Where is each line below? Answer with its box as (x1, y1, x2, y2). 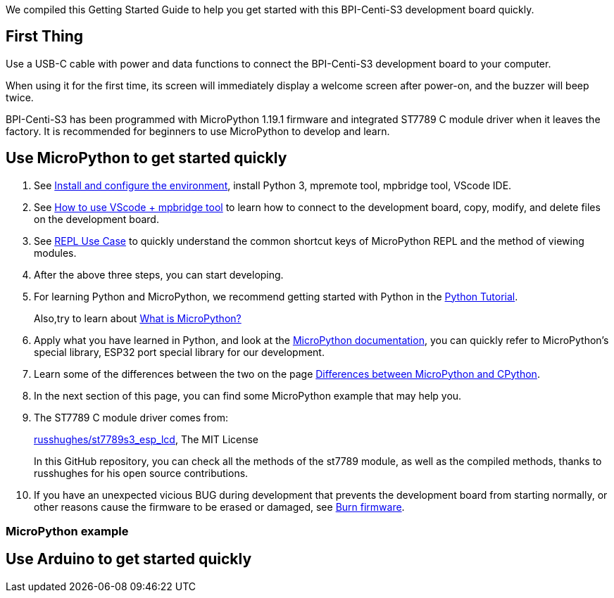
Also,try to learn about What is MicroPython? (34, 312, 242, 324)
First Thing (6, 27, 84, 46)
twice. (6, 91, 34, 103)
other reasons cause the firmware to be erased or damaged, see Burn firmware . (34, 500, 405, 513)
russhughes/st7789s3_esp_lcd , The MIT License (34, 433, 259, 445)
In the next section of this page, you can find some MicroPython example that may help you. (34, 389, 462, 402)
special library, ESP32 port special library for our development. (34, 345, 325, 358)
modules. (34, 246, 77, 259)
